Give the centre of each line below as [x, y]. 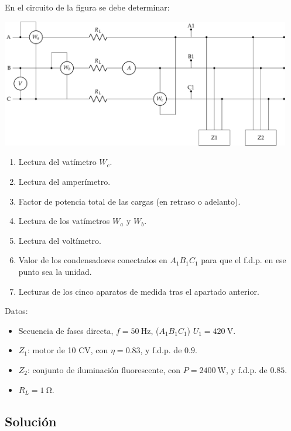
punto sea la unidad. [55, 272]
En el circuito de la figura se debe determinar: [87, 7]
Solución [31, 421]
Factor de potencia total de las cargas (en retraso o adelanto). [129, 201]
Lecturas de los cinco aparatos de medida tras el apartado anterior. [139, 291]
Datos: [16, 311]
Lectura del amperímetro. [64, 182]
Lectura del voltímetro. [60, 240]
